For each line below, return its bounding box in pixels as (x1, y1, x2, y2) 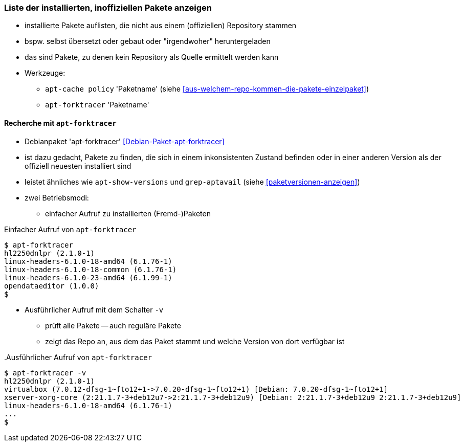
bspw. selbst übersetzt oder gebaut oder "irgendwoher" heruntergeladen (25, 37, 271, 46)
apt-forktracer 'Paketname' (45, 100, 149, 109)
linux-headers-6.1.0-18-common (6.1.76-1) (4, 265, 177, 274)
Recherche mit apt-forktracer (4, 118, 117, 127)
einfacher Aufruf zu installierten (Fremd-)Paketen (45, 209, 211, 218)
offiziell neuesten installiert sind (25, 161, 131, 170)
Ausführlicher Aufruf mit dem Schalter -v (25, 305, 164, 314)
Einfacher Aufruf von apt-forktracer (4, 225, 137, 234)
